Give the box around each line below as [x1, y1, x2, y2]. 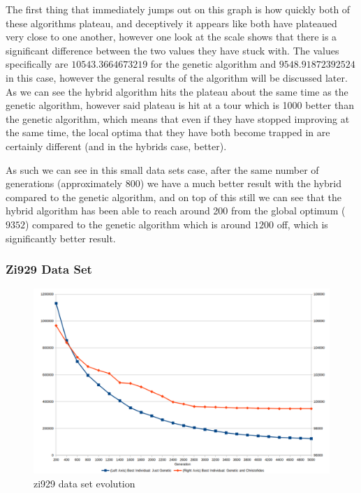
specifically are [6, 57, 68, 71]
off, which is [277, 216, 328, 231]
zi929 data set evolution [34, 476, 135, 490]
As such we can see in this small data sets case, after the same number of [6, 162, 319, 177]
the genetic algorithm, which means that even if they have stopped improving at [6, 111, 350, 126]
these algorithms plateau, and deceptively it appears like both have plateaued [6, 15, 337, 30]
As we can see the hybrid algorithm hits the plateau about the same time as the [6, 84, 348, 98]
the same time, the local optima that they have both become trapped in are [6, 125, 330, 140]
